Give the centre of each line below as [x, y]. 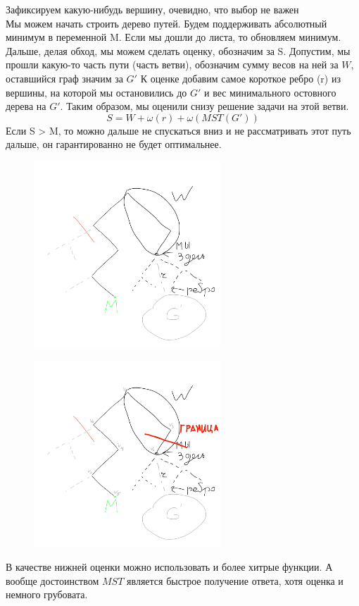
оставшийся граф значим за [64, 78]
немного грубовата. [47, 594]
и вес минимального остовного [270, 92]
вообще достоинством [52, 580]
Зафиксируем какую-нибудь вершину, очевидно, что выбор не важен [152, 9]
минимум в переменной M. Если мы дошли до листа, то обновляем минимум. [174, 37]
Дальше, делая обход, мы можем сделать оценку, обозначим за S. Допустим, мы [178, 50]
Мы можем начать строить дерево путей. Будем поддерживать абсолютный [166, 23]
